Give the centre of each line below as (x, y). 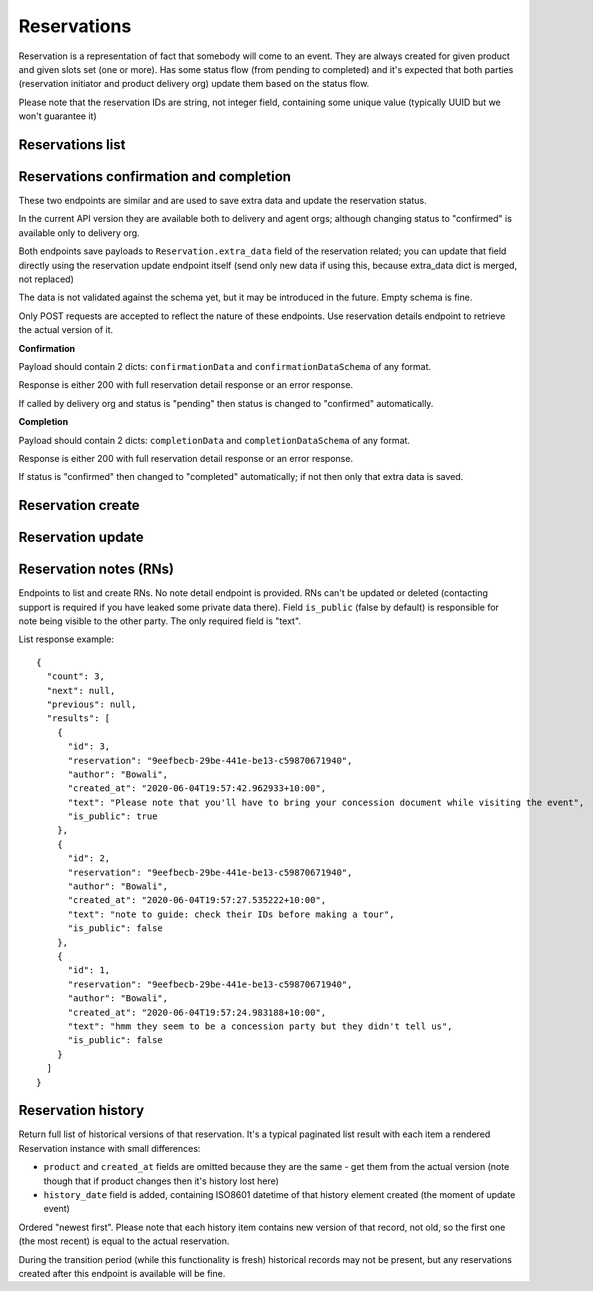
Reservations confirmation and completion (155, 176)
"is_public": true (112, 816)
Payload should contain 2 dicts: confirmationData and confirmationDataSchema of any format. (225, 366)
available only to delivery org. (79, 232)
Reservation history (81, 1110)
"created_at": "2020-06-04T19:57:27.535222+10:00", (197, 900)
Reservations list (72, 144)
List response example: (66, 639)
